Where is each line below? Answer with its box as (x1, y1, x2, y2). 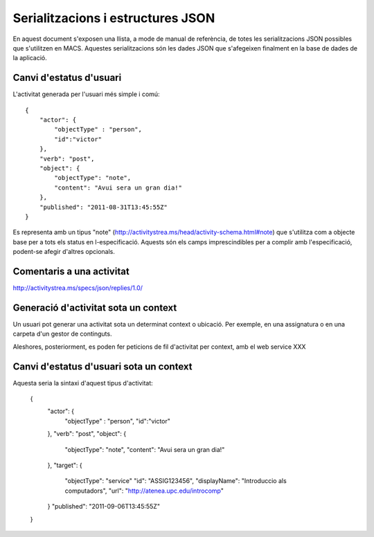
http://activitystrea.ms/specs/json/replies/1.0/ (12, 284, 143, 292)
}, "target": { (47, 461, 82, 469)
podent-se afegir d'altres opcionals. (12, 248, 116, 256)
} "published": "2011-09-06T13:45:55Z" (47, 502, 161, 511)
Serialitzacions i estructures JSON (12, 10, 215, 26)
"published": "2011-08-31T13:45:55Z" (39, 203, 168, 211)
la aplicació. (12, 54, 48, 62)
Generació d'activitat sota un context (12, 302, 177, 313)
